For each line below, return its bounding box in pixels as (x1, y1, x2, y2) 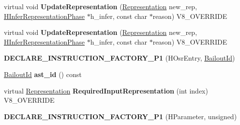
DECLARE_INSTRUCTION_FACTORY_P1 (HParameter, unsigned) (4, 111, 237, 121)
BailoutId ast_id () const (4, 69, 82, 79)
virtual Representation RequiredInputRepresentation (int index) (4, 85, 208, 95)
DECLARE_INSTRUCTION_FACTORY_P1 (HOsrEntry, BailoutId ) (4, 53, 235, 63)
